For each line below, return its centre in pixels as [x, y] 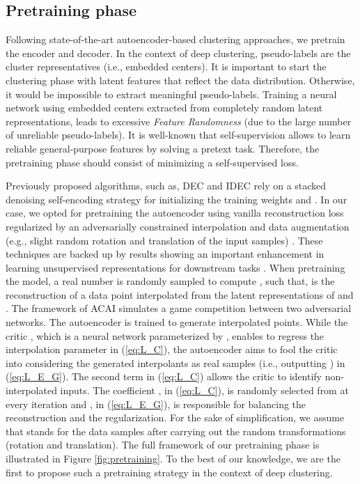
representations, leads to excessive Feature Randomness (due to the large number [179, 121]
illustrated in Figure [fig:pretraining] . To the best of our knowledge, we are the [173, 459]
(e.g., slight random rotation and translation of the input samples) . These [164, 240]
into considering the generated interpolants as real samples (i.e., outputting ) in [175, 362]
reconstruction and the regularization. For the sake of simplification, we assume [175, 417]
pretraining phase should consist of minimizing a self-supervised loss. [152, 162]
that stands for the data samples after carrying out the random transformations [176, 431]
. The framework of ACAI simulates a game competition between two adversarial [179, 308]
